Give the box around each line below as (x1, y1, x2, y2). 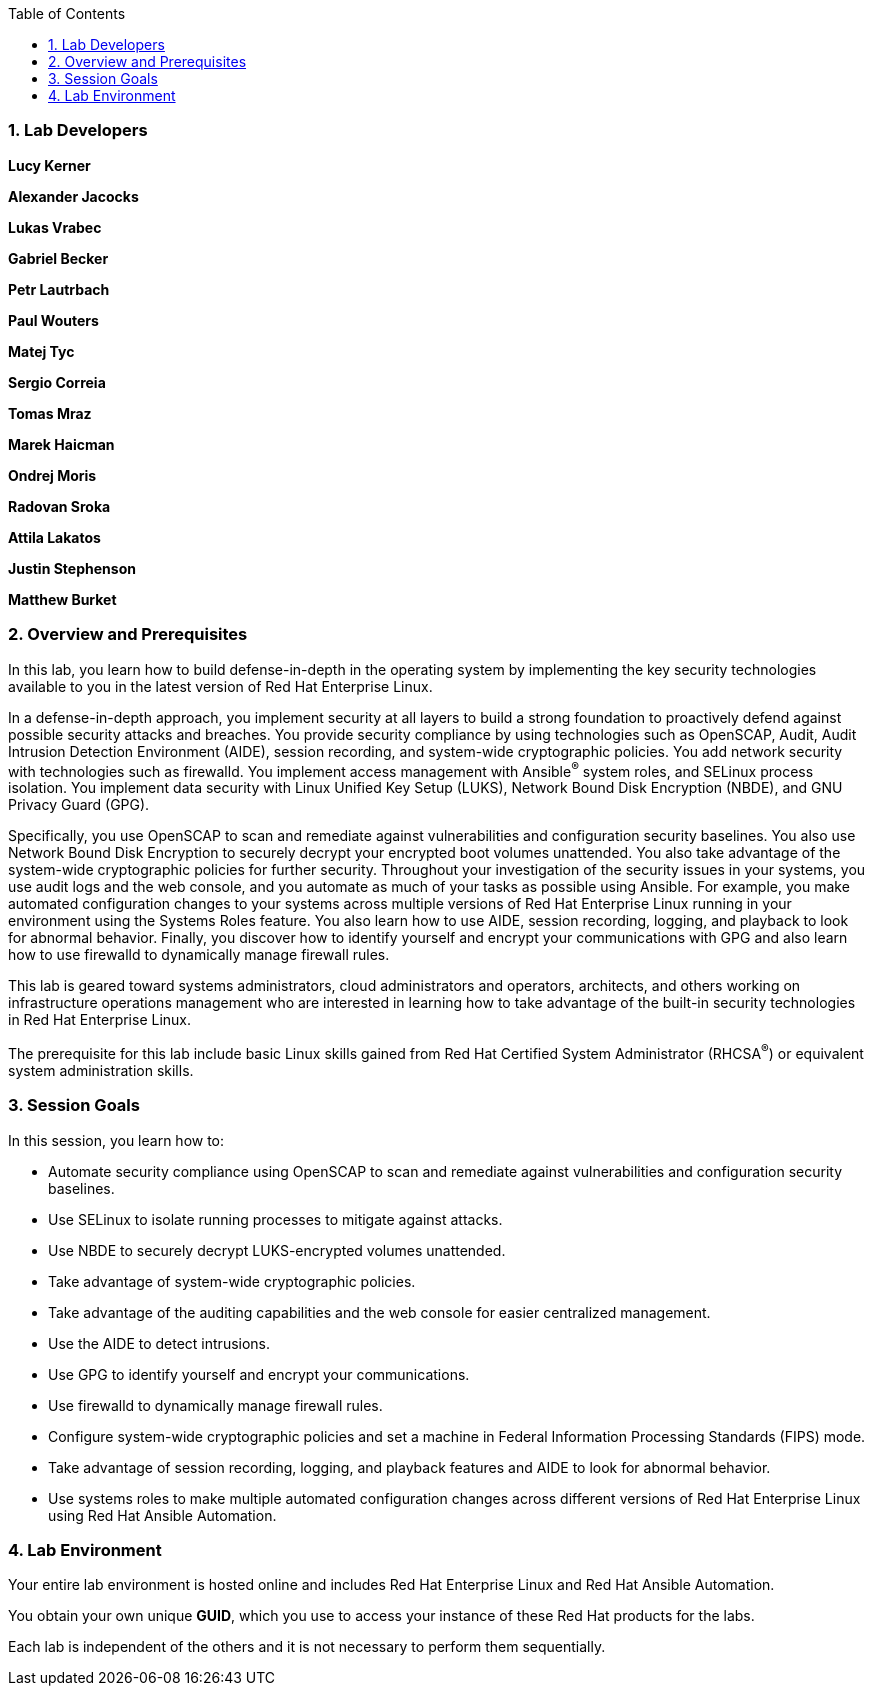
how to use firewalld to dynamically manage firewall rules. (8, 946, 390, 964)
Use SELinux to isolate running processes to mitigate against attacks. (48, 1210, 503, 1228)
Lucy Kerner (8, 156, 91, 174)
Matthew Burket (8, 590, 117, 608)
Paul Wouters (8, 311, 99, 329)
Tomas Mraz (8, 404, 92, 422)
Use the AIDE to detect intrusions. (48, 1334, 271, 1352)
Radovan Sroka (8, 497, 111, 515)
